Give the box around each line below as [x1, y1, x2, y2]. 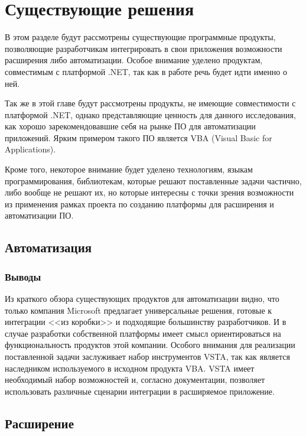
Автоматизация [5, 238, 92, 256]
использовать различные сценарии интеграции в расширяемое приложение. [5, 385, 275, 397]
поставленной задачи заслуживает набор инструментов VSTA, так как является [5, 350, 290, 362]
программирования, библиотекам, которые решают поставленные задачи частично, [5, 174, 302, 187]
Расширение [5, 414, 74, 432]
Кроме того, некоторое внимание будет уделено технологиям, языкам [5, 163, 253, 175]
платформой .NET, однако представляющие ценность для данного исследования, [5, 108, 296, 121]
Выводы [5, 269, 41, 284]
